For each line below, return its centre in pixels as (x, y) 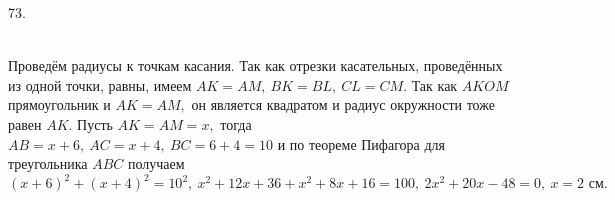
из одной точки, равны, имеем (100, 84)
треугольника (48, 163)
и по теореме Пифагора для (361, 143)
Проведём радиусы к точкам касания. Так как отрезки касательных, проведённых (255, 65)
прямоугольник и (59, 104)
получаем (156, 163)
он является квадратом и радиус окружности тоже (343, 104)
